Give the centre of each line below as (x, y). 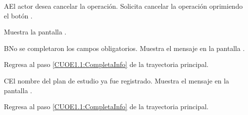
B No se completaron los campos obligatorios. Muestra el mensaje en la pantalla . (124, 48)
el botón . (18, 15)
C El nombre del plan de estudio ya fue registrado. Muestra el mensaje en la (117, 80)
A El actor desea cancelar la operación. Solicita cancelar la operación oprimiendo (123, 6)
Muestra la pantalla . (35, 32)
